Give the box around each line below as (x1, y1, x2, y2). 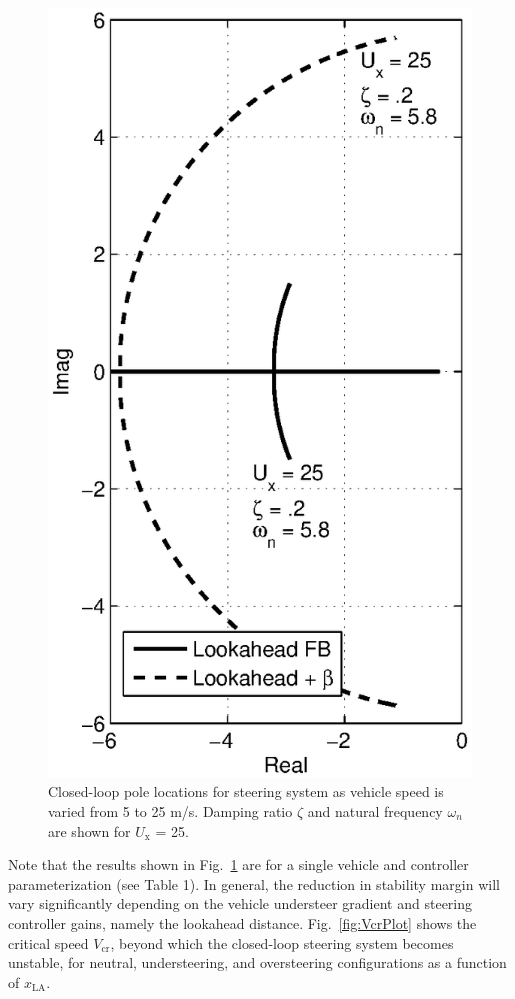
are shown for (48, 820, 131, 841)
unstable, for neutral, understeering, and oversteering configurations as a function (8, 952, 507, 973)
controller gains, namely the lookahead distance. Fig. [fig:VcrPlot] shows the (8, 912, 477, 933)
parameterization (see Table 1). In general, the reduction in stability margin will (8, 873, 500, 894)
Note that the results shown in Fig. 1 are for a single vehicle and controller (8, 854, 469, 875)
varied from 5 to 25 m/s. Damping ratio (48, 801, 293, 821)
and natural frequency (307, 801, 443, 821)
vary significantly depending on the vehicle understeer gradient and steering (8, 893, 473, 914)
